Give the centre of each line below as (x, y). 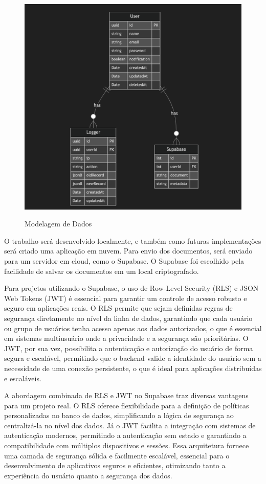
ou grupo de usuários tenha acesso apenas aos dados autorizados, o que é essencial (133, 328)
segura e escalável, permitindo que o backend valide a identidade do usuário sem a (133, 358)
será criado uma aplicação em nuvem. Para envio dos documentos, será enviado (128, 251)
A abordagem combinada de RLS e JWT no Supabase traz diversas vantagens (126, 395)
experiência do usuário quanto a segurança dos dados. (88, 475)
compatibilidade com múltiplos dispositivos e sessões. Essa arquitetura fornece (127, 445)
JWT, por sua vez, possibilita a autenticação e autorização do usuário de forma (129, 348)
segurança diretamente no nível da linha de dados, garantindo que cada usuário (128, 318)
